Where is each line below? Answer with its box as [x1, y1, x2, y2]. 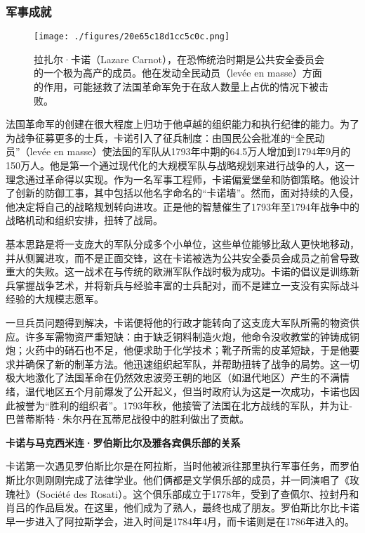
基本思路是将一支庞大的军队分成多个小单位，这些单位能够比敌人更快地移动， [6, 237, 359, 251]
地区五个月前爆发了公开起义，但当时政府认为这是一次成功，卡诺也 [44, 383, 350, 398]
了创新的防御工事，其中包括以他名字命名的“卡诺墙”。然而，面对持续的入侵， [6, 185, 359, 200]
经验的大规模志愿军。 [6, 291, 104, 306]
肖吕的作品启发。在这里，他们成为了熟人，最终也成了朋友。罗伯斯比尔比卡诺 [6, 500, 359, 515]
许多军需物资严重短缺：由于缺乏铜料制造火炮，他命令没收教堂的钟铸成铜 [25, 329, 359, 343]
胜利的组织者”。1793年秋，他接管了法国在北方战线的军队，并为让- [49, 397, 352, 412]
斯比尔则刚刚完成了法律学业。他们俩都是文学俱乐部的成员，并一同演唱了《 [6, 472, 350, 487]
